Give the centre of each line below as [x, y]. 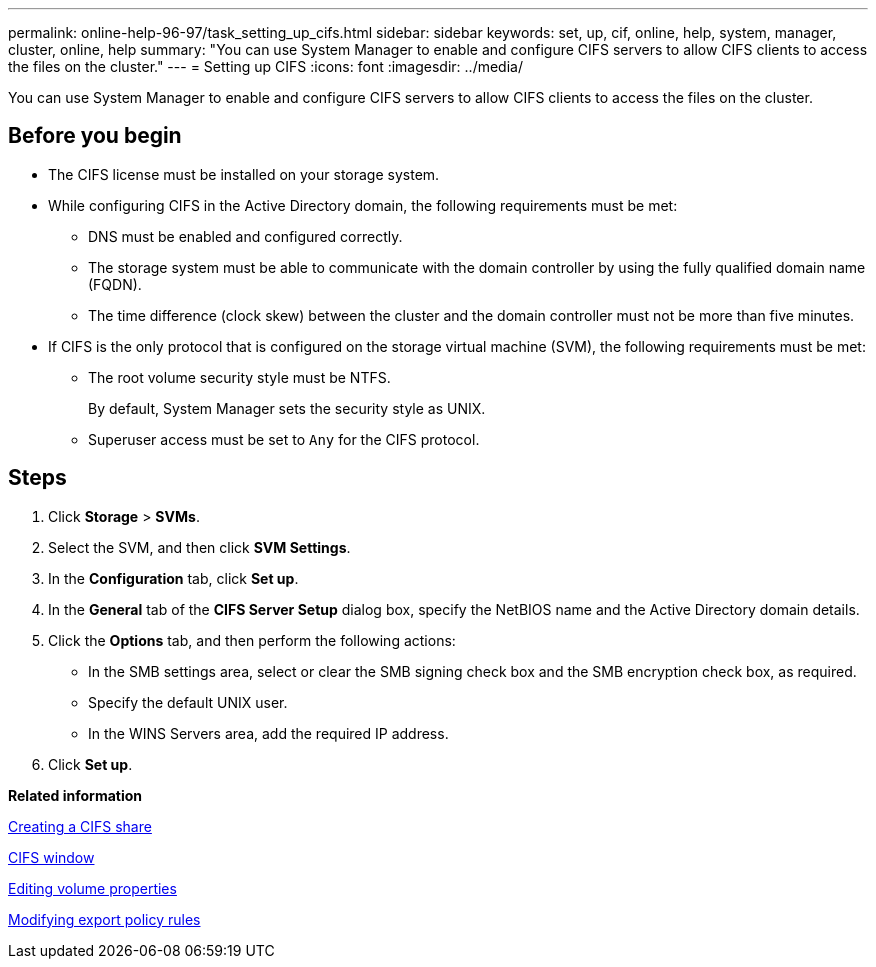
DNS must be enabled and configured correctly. [245, 236]
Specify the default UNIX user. [188, 702]
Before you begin [95, 136]
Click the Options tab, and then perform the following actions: [252, 640]
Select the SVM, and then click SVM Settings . [199, 547]
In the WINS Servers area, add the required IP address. [268, 733]
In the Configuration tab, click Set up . [173, 578]
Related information [75, 795]
